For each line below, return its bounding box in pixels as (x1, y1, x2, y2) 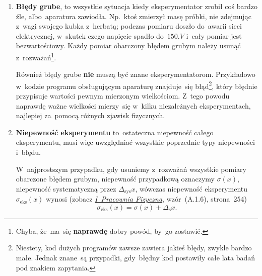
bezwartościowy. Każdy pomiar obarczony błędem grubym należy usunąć (16, 40, 241, 51)
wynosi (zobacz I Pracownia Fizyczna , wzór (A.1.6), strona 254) (46, 194, 247, 204)
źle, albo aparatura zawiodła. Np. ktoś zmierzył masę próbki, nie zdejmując (16, 11, 251, 21)
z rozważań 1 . (16, 50, 56, 62)
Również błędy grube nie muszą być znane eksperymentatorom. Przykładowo (16, 69, 255, 79)
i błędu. (16, 147, 41, 157)
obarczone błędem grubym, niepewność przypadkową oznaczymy (16, 173, 215, 184)
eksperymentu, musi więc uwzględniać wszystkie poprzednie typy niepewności (16, 137, 255, 147)
